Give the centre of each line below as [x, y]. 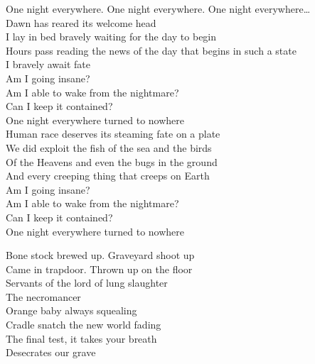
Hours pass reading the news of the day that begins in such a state [151, 50]
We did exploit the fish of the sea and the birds [109, 147]
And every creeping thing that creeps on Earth [108, 176]
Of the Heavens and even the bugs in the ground [112, 161]
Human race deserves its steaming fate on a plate [113, 134]
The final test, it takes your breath [81, 338]
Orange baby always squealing [71, 310]
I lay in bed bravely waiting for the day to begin [111, 37]
